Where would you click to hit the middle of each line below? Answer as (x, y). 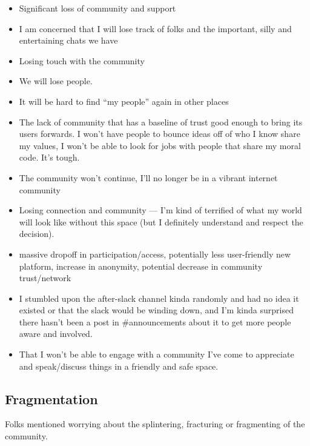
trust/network (45, 278)
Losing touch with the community (82, 60)
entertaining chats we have (68, 40)
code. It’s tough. (49, 157)
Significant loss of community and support (97, 8)
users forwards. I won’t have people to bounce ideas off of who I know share (160, 134)
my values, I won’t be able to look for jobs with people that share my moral (160, 145)
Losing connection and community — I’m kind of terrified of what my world (160, 210)
